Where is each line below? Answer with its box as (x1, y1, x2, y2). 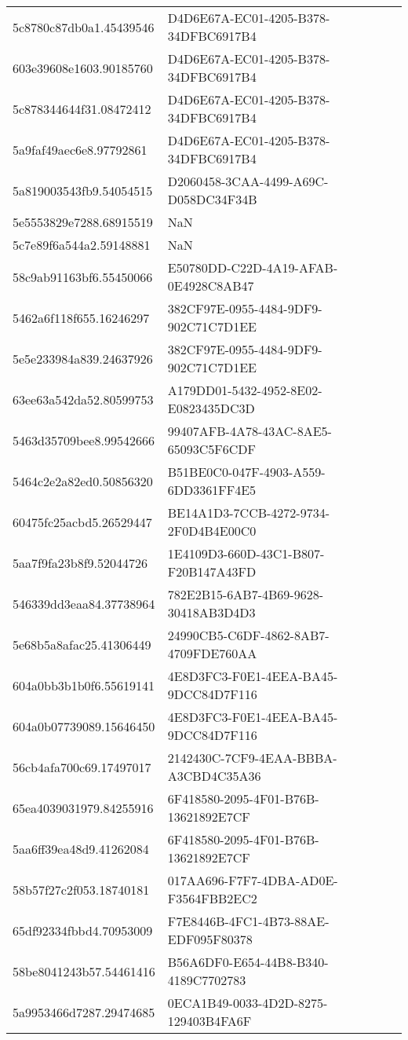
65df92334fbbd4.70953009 (13, 921, 153, 939)
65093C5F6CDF (167, 440, 257, 458)
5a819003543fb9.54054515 (13, 181, 153, 200)
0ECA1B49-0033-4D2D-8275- (167, 994, 328, 1012)
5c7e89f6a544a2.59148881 (13, 236, 151, 254)
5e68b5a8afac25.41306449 (13, 635, 151, 654)
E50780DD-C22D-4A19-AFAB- (167, 258, 338, 276)
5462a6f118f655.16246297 (13, 308, 150, 327)
